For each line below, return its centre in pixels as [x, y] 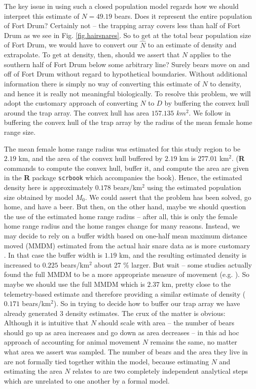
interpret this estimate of [42, 16]
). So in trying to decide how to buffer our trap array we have [147, 303]
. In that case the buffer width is [53, 255]
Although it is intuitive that [46, 323]
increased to [22, 264]
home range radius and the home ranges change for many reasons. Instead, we [122, 226]
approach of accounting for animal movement [72, 342]
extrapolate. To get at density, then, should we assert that [92, 55]
